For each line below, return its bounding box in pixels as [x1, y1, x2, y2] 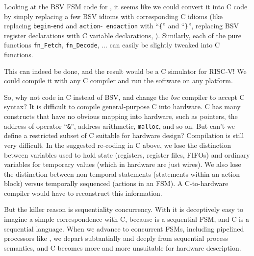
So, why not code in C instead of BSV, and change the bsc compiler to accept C [4, 92, 245, 102]
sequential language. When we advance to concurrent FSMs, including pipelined [4, 223, 244, 233]
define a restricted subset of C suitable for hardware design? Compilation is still [4, 130, 244, 140]
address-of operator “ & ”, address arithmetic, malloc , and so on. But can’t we [4, 120, 235, 131]
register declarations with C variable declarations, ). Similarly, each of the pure [4, 30, 241, 40]
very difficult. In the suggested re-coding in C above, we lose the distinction [4, 140, 231, 150]
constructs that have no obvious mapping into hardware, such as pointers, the [4, 111, 238, 121]
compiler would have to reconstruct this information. [4, 187, 162, 198]
